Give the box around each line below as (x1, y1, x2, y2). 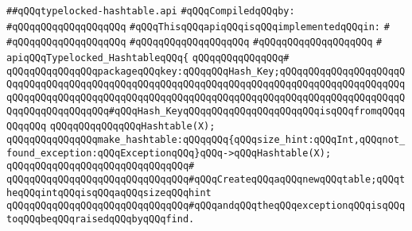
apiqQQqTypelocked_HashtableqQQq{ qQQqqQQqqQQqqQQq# (6, 52, 290, 64)
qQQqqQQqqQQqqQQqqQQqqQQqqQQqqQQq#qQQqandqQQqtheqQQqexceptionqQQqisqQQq (6, 200, 406, 212)
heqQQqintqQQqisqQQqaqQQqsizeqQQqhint (6, 187, 212, 198)
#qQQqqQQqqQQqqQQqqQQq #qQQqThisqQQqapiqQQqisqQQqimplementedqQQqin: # (6, 21, 390, 33)
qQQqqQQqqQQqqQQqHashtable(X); (49, 121, 216, 133)
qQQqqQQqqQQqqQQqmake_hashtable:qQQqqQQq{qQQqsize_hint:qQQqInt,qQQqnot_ (6, 133, 406, 145)
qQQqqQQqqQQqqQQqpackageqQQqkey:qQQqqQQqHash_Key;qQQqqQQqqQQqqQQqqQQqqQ (6, 65, 406, 77)
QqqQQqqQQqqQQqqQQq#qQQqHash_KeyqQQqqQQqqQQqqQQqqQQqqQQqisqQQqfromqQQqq (6, 105, 406, 117)
